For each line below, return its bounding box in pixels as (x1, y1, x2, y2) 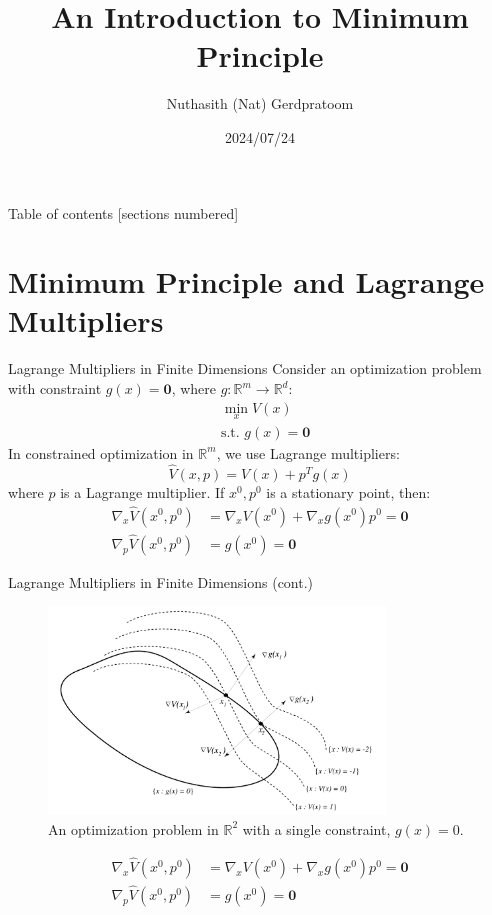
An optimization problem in (48, 818, 219, 839)
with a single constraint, (242, 818, 391, 839)
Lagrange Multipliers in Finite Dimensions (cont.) (8, 571, 314, 592)
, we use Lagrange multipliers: (216, 442, 400, 463)
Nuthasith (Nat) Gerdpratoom (166, 93, 354, 114)
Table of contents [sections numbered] (8, 202, 239, 223)
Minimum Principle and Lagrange (8, 261, 485, 302)
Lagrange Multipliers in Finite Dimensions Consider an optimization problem (8, 358, 482, 379)
